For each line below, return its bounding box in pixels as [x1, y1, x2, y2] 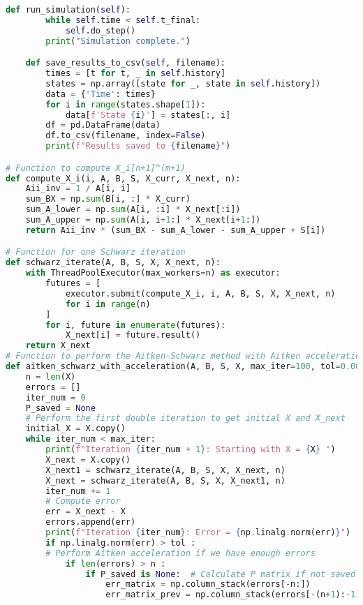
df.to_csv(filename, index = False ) [45, 130, 206, 141]
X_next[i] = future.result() [65, 330, 201, 341]
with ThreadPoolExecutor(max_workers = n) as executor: [25, 268, 281, 278]
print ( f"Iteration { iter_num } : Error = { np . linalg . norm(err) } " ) [45, 528, 351, 538]
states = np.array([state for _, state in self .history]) [45, 78, 321, 89]
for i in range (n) [65, 299, 151, 309]
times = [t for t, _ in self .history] [45, 68, 226, 79]
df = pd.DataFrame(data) [45, 120, 161, 130]
